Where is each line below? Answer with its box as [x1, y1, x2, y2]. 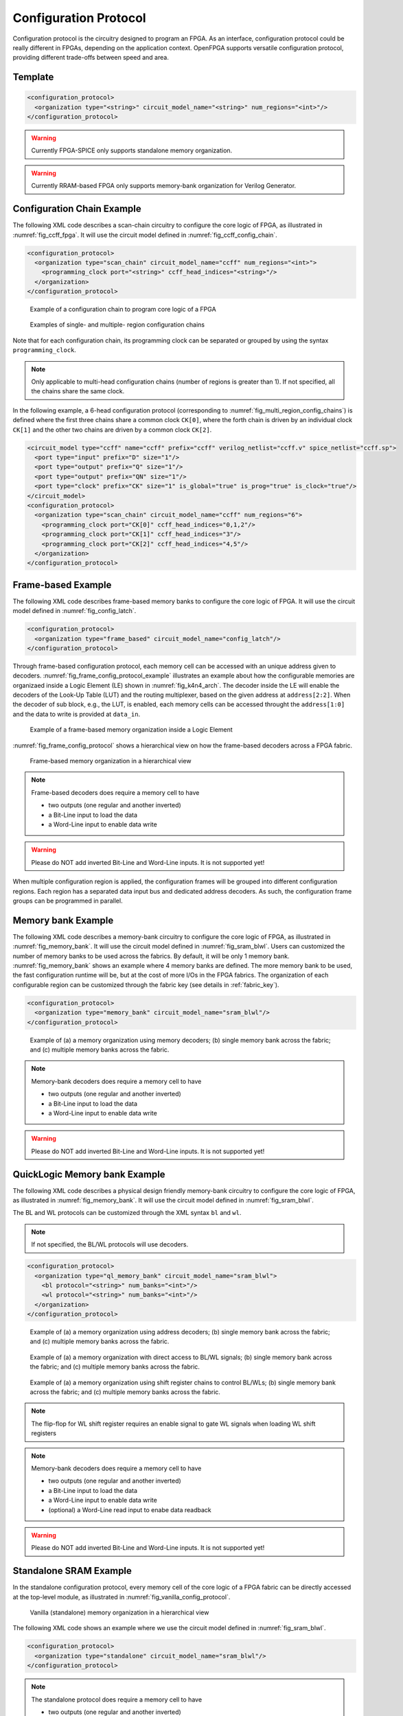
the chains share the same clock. [31, 387, 125, 395]
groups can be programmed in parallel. [12, 896, 123, 905]
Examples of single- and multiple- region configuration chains [30, 321, 205, 329]
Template [12, 71, 54, 83]
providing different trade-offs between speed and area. [12, 54, 170, 62]
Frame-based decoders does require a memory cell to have [31, 788, 200, 796]
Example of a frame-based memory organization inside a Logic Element [30, 726, 233, 734]
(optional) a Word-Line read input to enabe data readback [48, 1505, 212, 1514]
